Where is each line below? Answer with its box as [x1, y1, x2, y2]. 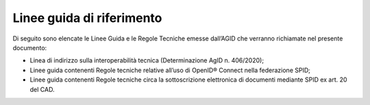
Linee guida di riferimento [12, 10, 162, 25]
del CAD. [29, 85, 55, 93]
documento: [12, 43, 47, 51]
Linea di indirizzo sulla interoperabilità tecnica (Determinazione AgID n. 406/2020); [29, 56, 264, 65]
